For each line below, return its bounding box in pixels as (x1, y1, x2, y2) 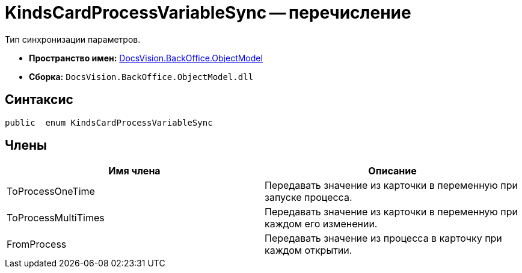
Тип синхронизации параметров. (5, 34, 141, 44)
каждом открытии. (265, 244, 352, 257)
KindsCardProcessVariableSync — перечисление (5, 2, 411, 23)
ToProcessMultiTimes (7, 212, 105, 224)
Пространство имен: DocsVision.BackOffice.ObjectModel (29, 52, 263, 63)
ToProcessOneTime (7, 185, 95, 198)
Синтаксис (5, 92, 73, 108)
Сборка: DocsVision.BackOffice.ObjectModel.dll (29, 71, 254, 82)
